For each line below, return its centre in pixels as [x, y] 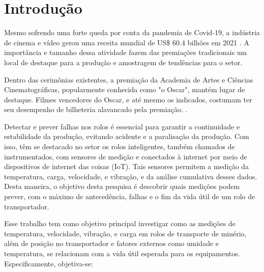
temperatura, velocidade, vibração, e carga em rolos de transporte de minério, [125, 233]
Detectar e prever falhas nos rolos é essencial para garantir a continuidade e [122, 126]
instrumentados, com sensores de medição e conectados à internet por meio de [126, 156]
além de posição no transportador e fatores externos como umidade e [112, 243]
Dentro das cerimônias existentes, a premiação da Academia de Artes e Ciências [129, 79]
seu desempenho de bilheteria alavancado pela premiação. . [96, 109]
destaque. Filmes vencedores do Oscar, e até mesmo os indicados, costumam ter [128, 99]
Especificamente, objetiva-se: [49, 263]
